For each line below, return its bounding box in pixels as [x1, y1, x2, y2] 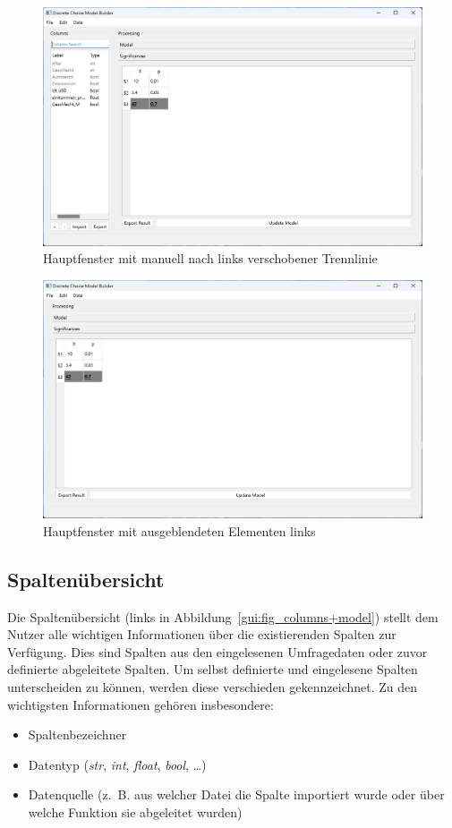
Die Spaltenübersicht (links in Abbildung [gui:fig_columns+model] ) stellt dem [7, 607, 439, 626]
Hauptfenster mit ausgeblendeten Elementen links [43, 521, 316, 540]
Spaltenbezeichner [28, 725, 127, 744]
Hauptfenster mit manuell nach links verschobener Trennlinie [43, 249, 378, 268]
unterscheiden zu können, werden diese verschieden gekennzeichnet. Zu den [7, 677, 418, 696]
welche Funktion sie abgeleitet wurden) [28, 802, 243, 821]
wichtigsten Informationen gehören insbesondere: [7, 695, 274, 713]
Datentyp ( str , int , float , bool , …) [28, 755, 207, 773]
